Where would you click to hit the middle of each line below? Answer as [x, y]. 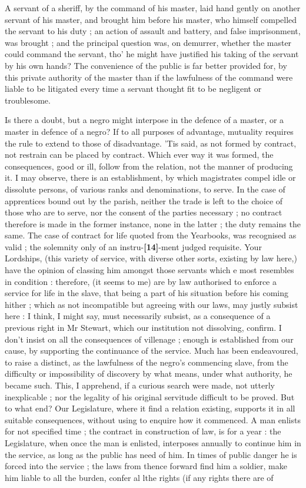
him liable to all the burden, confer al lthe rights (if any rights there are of [139, 477]
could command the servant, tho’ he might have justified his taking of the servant [152, 54]
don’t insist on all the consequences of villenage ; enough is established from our [149, 339]
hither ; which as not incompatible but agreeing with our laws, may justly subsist [152, 304]
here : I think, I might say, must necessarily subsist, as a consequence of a [138, 316]
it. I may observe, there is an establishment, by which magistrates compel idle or [150, 177]
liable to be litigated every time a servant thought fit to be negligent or [133, 89]
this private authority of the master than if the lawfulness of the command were [149, 77]
